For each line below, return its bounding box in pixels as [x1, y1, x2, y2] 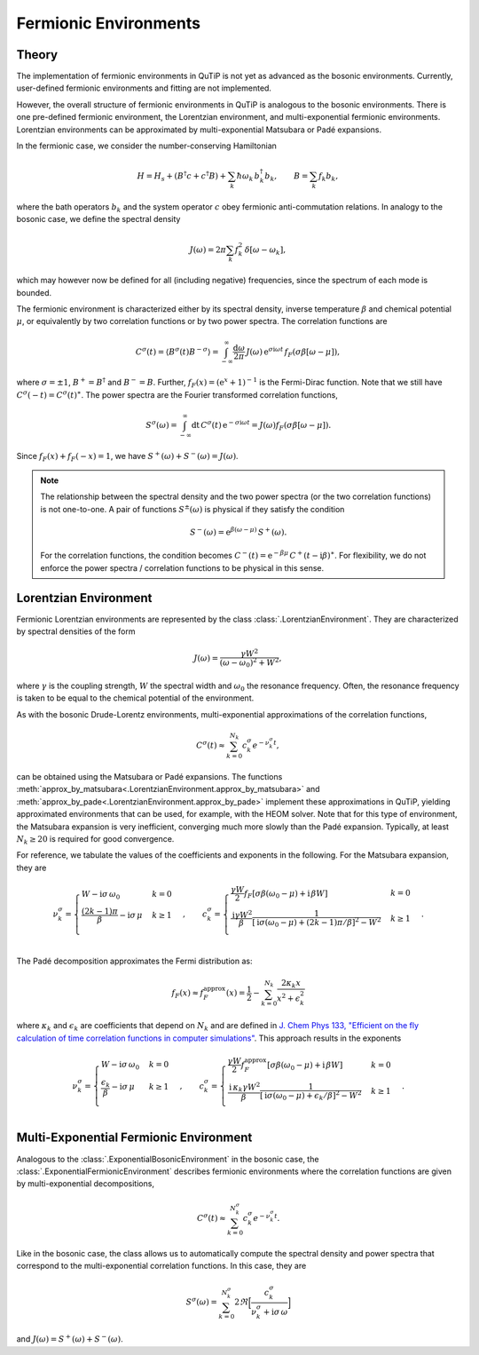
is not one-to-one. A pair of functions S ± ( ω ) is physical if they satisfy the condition [40, 503, 345, 514]
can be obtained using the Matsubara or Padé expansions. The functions [16, 771, 283, 781]
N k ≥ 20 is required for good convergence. [16, 833, 175, 846]
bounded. [16, 287, 52, 297]
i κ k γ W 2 [229, 1080, 261, 1094]
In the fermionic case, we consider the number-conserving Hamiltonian [16, 140, 277, 151]
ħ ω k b [236, 171, 261, 183]
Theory [16, 47, 59, 62]
